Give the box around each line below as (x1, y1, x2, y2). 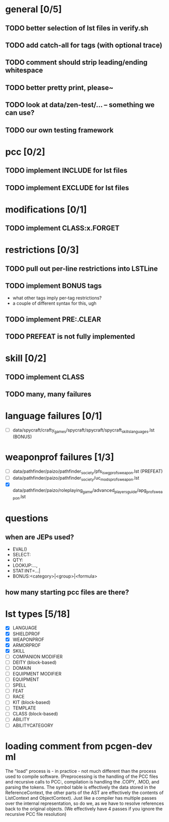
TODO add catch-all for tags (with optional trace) (5, 41, 163, 49)
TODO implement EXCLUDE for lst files (5, 184, 130, 192)
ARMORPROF (12, 642, 41, 648)
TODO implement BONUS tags (5, 281, 102, 290)
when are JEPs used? (5, 532, 74, 541)
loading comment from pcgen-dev (5, 740, 153, 752)
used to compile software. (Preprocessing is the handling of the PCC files (5, 773, 158, 779)
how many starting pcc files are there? (5, 588, 130, 596)
